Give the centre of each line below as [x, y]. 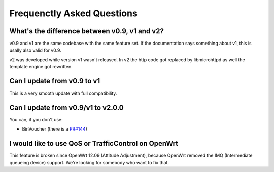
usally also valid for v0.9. [36, 50]
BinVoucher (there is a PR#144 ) [55, 129]
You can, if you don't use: [36, 120]
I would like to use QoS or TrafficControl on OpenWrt [94, 143]
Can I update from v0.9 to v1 [55, 81]
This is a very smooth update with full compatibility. [63, 93]
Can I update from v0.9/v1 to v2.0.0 [66, 107]
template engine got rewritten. [41, 67]
